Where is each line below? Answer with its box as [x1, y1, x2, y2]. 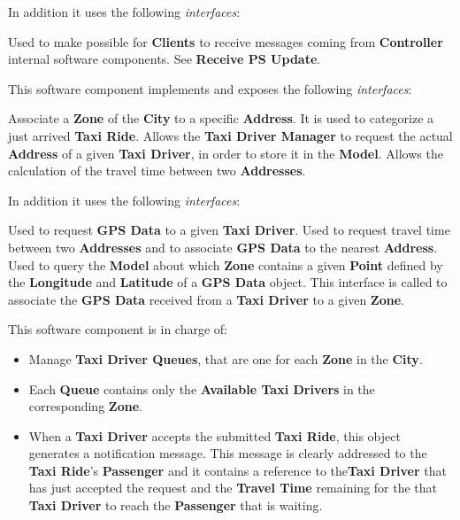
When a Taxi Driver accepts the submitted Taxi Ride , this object [28, 426, 401, 445]
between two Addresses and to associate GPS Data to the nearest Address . [8, 237, 438, 256]
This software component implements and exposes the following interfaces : [8, 79, 412, 97]
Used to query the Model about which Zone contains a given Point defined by [8, 255, 443, 274]
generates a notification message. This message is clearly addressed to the [28, 444, 427, 462]
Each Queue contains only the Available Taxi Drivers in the [28, 379, 375, 398]
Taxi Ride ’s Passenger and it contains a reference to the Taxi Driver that [28, 461, 447, 479]
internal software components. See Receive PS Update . [8, 50, 321, 68]
